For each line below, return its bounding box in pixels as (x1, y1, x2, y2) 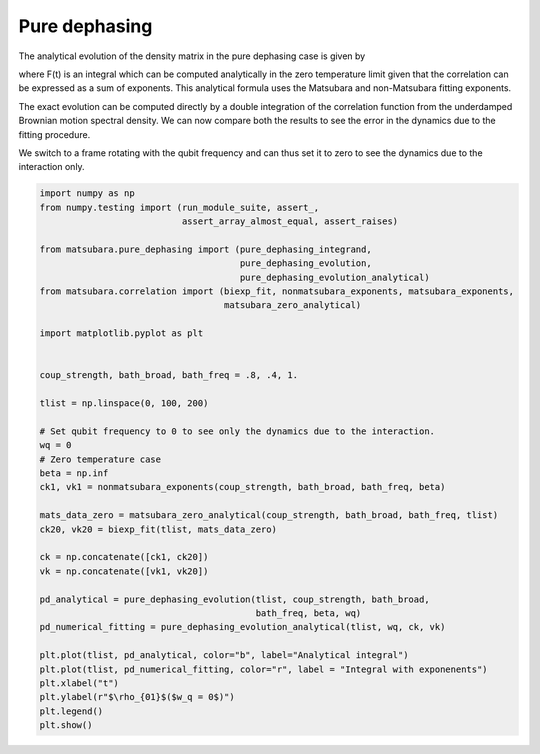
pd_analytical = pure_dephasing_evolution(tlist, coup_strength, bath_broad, (39, 593, 430, 605)
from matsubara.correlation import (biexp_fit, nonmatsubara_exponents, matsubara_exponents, (39, 286, 515, 297)
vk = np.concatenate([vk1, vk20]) (39, 565, 209, 577)
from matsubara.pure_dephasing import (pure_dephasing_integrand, (39, 243, 372, 255)
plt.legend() (39, 705, 104, 717)
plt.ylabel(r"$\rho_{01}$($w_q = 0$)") (39, 691, 235, 703)
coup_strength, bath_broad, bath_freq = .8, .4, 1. (39, 370, 299, 381)
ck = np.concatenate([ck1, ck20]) (39, 551, 209, 563)
